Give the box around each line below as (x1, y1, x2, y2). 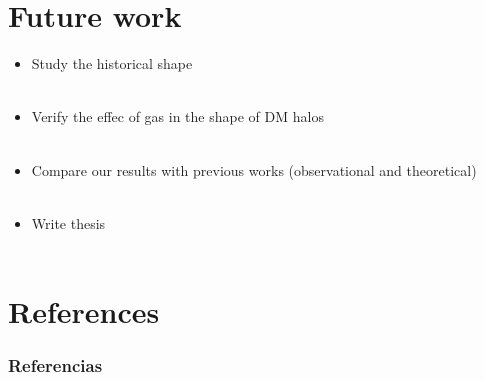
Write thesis (31, 212, 106, 233)
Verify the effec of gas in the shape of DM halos (31, 106, 324, 127)
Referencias (8, 353, 103, 378)
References (8, 291, 160, 332)
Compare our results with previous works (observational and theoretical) (31, 159, 477, 180)
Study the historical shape (31, 53, 193, 74)
